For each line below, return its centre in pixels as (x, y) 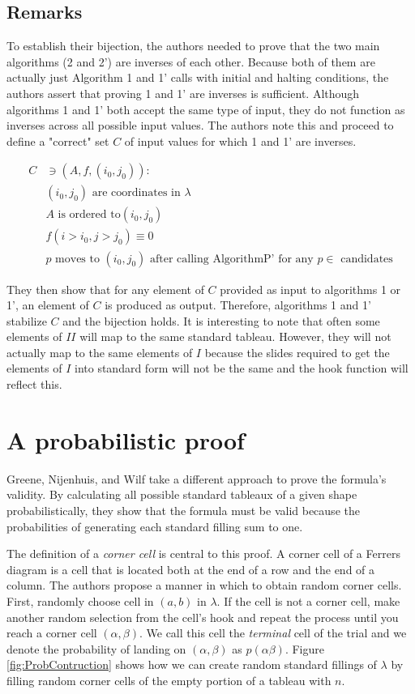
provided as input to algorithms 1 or (310, 289)
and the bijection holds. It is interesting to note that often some (221, 320)
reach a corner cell (52, 633)
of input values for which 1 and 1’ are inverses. (240, 141)
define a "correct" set (58, 141)
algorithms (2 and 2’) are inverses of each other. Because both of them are (191, 61)
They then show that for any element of (105, 289)
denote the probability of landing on (96, 648)
